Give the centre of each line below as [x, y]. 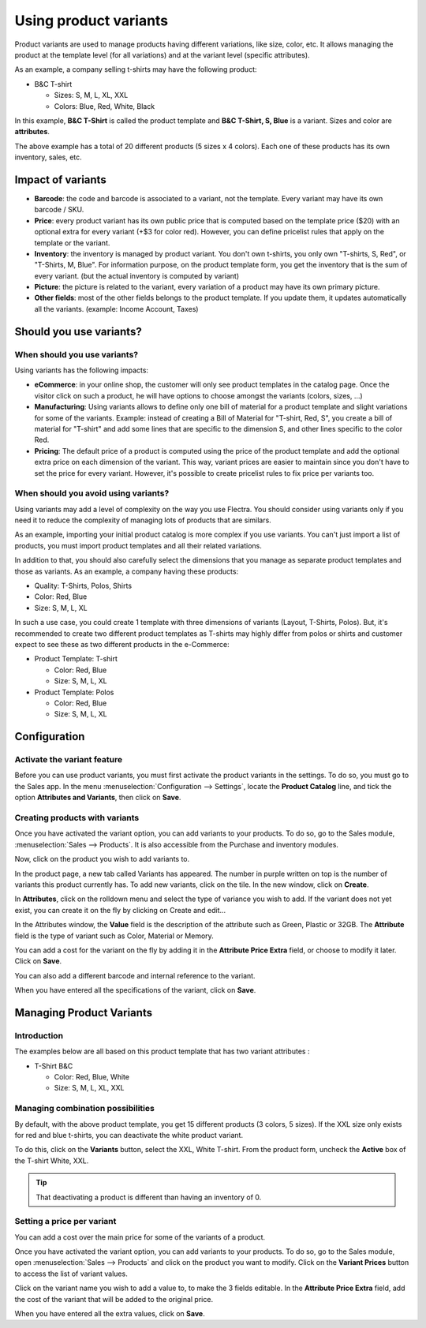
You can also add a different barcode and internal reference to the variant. [135, 975]
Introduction [39, 1035]
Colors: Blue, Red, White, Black [105, 106]
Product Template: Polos [74, 692]
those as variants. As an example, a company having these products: [127, 571]
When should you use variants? [76, 354]
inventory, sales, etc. [48, 157]
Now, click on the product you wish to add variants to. [102, 859]
